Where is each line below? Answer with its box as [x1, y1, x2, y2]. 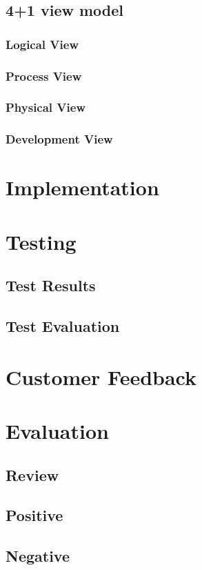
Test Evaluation [6, 315, 120, 337]
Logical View [6, 35, 79, 52]
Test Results [6, 275, 96, 296]
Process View [6, 67, 82, 84]
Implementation [6, 173, 159, 202]
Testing [6, 227, 77, 255]
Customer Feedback [6, 362, 197, 391]
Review [6, 464, 59, 485]
